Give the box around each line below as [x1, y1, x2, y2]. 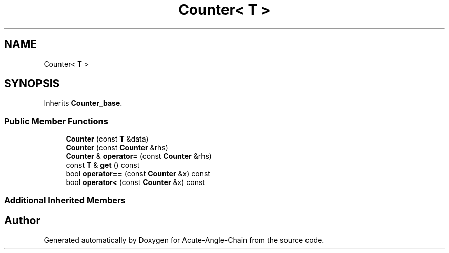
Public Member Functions [4, 116, 108, 126]
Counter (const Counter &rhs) [66, 143, 168, 152]
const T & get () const [66, 160, 140, 170]
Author [4, 214, 40, 227]
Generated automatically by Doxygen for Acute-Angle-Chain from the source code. [44, 236, 324, 245]
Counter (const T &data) [66, 134, 149, 144]
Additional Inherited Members [4, 195, 126, 205]
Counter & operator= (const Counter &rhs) [66, 152, 212, 161]
